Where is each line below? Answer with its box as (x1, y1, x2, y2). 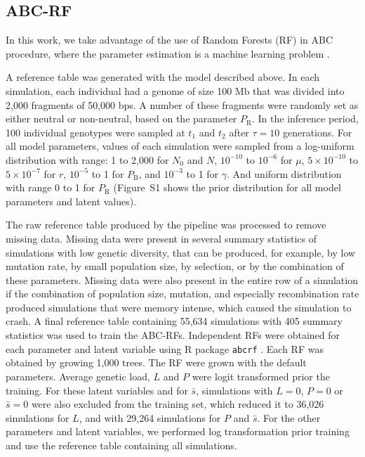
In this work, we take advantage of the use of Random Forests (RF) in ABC (6, 32, 333, 47)
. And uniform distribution (227, 166, 342, 181)
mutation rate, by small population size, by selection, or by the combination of (6, 259, 344, 273)
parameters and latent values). (6, 193, 137, 208)
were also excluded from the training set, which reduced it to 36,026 (31, 397, 324, 411)
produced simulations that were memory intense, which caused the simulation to (6, 300, 352, 314)
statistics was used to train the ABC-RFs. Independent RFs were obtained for (6, 328, 340, 342)
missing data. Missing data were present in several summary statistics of (6, 231, 317, 245)
